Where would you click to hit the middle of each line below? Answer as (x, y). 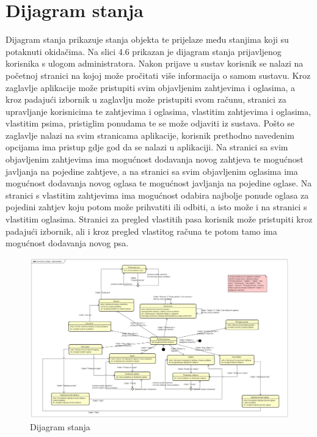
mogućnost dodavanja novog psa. (67, 243)
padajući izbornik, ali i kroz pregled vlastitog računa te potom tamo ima (141, 231)
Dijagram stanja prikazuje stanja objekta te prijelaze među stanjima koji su (147, 39)
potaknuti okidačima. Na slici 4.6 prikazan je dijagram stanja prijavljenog (144, 51)
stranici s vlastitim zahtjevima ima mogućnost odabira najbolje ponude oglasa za (157, 195)
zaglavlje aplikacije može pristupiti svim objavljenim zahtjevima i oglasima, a (150, 87)
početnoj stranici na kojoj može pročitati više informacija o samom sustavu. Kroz (158, 75)
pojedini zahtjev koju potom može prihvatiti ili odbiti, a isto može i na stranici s (156, 207)
